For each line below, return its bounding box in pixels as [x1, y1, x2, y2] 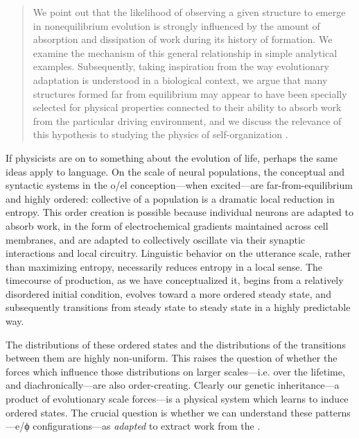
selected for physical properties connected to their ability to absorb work [33, 100, 342, 115]
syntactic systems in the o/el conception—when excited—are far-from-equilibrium [6, 178, 353, 192]
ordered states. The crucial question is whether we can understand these [6, 405, 313, 419]
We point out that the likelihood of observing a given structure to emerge [33, 5, 346, 19]
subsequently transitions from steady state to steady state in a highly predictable [6, 300, 351, 314]
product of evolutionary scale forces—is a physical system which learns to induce [6, 391, 349, 406]
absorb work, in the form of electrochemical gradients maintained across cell [6, 218, 329, 233]
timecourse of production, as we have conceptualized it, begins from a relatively [6, 273, 344, 287]
